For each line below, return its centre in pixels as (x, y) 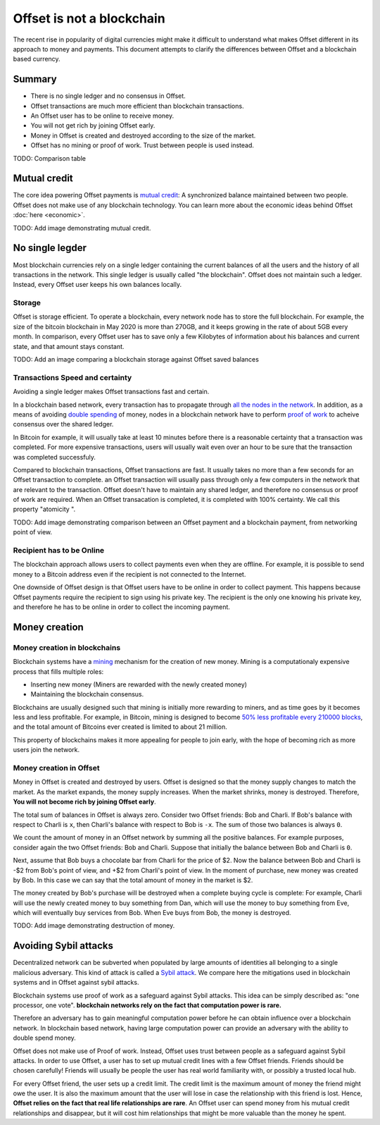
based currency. (37, 59)
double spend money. (45, 1038)
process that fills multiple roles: (58, 671)
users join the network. (46, 750)
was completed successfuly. (55, 457)
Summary (35, 79)
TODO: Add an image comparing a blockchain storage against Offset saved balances (136, 359)
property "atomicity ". (44, 509)
